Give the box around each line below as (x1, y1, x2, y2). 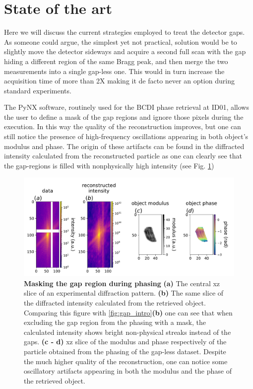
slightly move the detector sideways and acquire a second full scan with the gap (4, 46, 246, 57)
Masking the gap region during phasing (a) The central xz (24, 278, 220, 288)
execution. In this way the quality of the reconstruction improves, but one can (4, 121, 241, 132)
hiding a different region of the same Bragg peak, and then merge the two (4, 56, 228, 66)
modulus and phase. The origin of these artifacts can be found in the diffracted (4, 141, 245, 151)
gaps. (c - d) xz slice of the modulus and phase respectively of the (24, 336, 227, 347)
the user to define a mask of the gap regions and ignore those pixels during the (4, 111, 244, 122)
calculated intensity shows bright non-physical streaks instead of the (24, 326, 231, 337)
